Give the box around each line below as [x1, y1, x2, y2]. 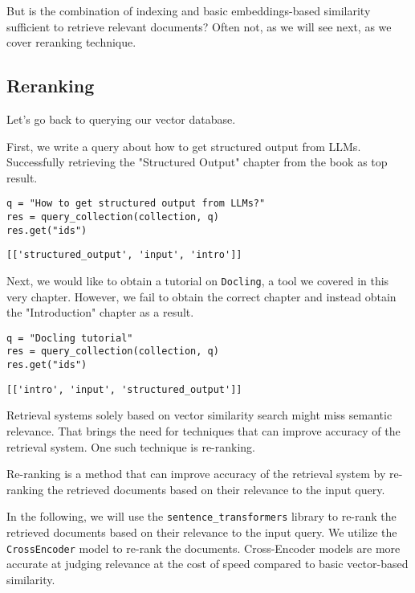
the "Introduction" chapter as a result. [6, 304, 194, 321]
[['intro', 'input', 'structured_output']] [6, 383, 242, 395]
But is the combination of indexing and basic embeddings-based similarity [6, 2, 371, 18]
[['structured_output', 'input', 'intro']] [6, 249, 242, 261]
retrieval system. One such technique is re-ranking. [6, 438, 256, 455]
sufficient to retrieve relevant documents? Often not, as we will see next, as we [6, 18, 392, 35]
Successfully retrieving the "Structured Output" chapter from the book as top [6, 153, 388, 170]
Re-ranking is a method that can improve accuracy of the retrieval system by [6, 465, 386, 482]
